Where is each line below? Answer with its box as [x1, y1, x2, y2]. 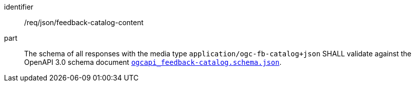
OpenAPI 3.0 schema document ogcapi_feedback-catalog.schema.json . [24, 58, 282, 66]
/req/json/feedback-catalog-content [24, 18, 144, 27]
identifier [4, 3, 34, 11]
